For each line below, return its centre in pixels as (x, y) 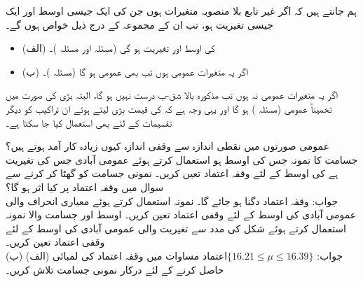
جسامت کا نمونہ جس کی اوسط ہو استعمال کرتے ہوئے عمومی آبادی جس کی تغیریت (182, 159)
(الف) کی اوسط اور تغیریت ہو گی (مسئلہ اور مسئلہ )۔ (118, 48)
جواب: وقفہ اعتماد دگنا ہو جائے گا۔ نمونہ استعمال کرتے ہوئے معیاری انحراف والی (172, 200)
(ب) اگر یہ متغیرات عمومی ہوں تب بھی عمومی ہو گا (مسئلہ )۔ (135, 71)
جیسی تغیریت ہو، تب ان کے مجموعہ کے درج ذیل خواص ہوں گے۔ (139, 24)
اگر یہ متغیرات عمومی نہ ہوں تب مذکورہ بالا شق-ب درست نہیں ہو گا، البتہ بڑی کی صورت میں (172, 95)
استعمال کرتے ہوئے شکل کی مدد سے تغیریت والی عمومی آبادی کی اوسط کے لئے (176, 228)
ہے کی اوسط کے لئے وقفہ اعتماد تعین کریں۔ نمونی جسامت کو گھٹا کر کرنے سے (172, 173)
